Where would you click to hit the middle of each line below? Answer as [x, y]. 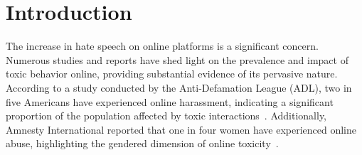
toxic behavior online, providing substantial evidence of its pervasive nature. [172, 74]
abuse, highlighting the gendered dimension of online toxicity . [142, 143]
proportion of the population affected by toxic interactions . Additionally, [166, 116]
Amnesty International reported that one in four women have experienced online [181, 129]
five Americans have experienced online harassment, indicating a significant [170, 101]
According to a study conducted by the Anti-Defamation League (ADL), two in [179, 87]
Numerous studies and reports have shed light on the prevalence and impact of [177, 59]
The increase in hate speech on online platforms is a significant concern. [162, 46]
